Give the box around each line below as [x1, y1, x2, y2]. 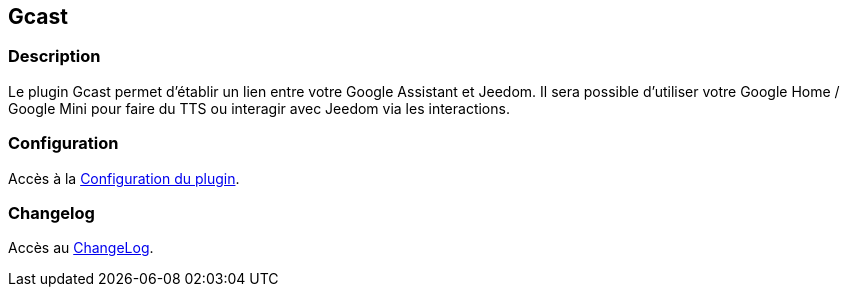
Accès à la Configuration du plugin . [8, 169, 240, 187]
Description [8, 46, 101, 67]
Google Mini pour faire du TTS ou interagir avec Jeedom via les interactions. [8, 99, 510, 117]
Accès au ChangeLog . [8, 239, 154, 257]
